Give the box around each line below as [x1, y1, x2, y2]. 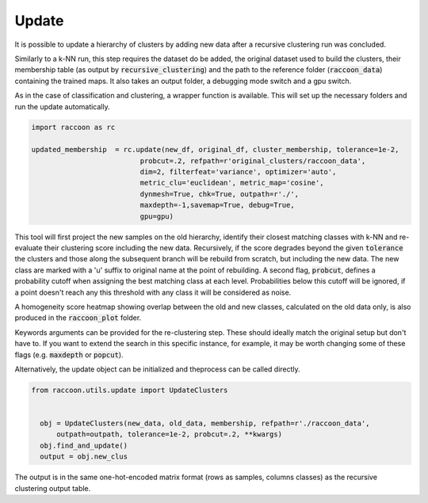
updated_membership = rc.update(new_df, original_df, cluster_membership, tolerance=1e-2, [31, 145, 399, 154]
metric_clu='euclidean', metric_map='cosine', [139, 178, 324, 188]
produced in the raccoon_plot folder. [14, 313, 142, 322]
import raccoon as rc [31, 123, 116, 132]
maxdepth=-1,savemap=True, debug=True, [139, 200, 295, 210]
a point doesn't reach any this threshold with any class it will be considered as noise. [14, 288, 292, 297]
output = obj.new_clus [40, 452, 128, 461]
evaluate [14, 242, 43, 253]
